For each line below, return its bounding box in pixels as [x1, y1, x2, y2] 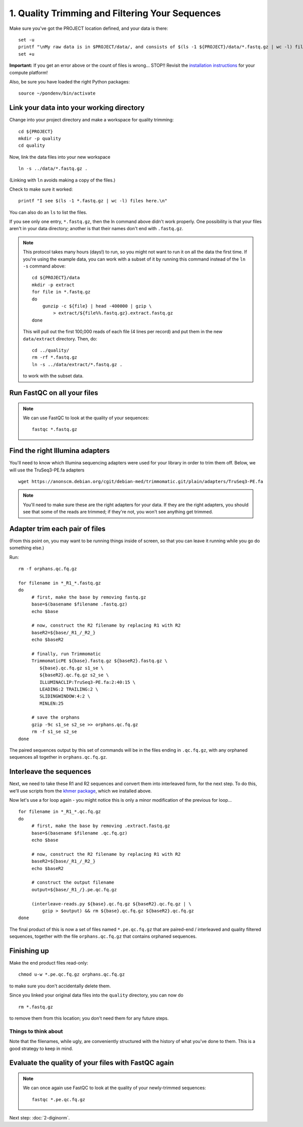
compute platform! [9, 69, 48, 75]
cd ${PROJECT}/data [32, 275, 80, 281]
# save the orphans [31, 715, 80, 720]
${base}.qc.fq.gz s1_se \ [39, 665, 104, 671]
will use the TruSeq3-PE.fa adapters [9, 467, 85, 473]
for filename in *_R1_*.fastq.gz [18, 580, 101, 586]
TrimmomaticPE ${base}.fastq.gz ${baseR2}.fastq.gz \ [31, 658, 168, 664]
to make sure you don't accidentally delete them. [9, 983, 111, 989]
